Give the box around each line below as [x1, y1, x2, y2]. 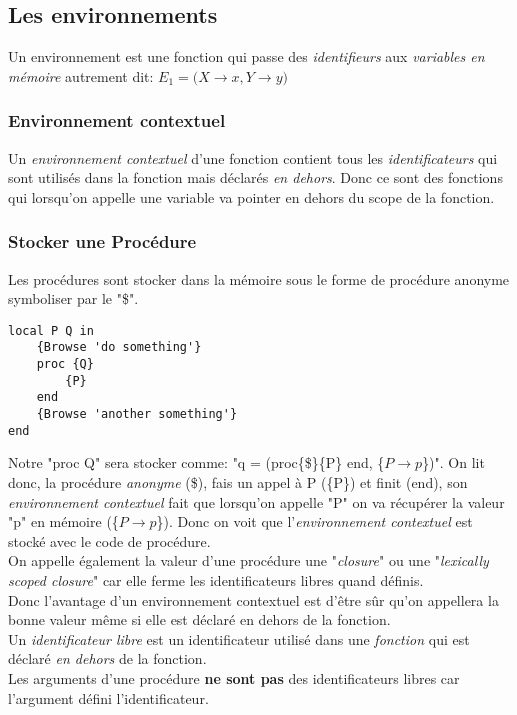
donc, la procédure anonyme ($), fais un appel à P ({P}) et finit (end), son [8, 471, 468, 492]
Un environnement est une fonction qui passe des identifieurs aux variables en [8, 46, 485, 67]
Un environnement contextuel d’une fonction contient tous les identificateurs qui [8, 147, 498, 168]
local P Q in [8, 323, 94, 338]
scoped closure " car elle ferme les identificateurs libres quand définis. [8, 569, 424, 590]
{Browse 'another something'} [36, 407, 238, 422]
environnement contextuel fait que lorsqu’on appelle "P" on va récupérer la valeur [8, 491, 505, 512]
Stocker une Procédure [8, 229, 197, 254]
